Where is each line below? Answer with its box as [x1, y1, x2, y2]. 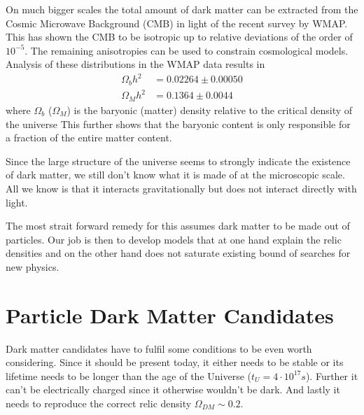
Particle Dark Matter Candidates [6, 300, 334, 329]
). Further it [305, 368, 358, 383]
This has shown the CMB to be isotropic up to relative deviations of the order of [6, 29, 353, 44]
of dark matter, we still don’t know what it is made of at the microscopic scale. [6, 167, 345, 182]
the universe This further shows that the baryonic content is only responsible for [6, 116, 351, 131]
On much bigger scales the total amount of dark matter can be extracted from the [6, 2, 358, 16]
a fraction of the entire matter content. [6, 130, 172, 145]
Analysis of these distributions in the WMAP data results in [6, 57, 265, 71]
